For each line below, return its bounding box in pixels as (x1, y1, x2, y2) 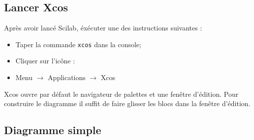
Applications (48, 72, 86, 83)
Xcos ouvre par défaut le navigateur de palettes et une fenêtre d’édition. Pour (4, 88, 239, 99)
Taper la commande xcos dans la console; (15, 39, 141, 49)
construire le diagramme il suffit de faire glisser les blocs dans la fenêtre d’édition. (4, 98, 251, 109)
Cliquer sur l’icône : (15, 56, 75, 66)
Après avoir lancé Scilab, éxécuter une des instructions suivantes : (4, 23, 202, 33)
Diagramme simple (4, 122, 101, 138)
